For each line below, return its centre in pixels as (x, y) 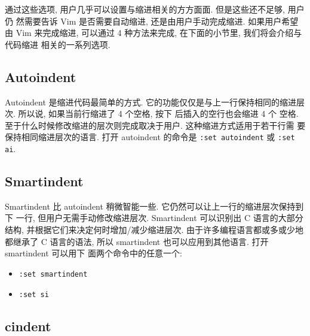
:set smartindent (53, 274)
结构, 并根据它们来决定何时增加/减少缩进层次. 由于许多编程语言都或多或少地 (154, 230)
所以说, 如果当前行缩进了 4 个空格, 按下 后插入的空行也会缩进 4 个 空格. (158, 113)
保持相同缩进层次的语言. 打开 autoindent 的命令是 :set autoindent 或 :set (150, 137)
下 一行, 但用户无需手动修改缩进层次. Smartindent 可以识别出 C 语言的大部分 (154, 218)
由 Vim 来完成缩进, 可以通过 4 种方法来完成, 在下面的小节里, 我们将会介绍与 (154, 33)
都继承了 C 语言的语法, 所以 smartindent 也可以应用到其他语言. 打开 (137, 241)
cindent (28, 326)
